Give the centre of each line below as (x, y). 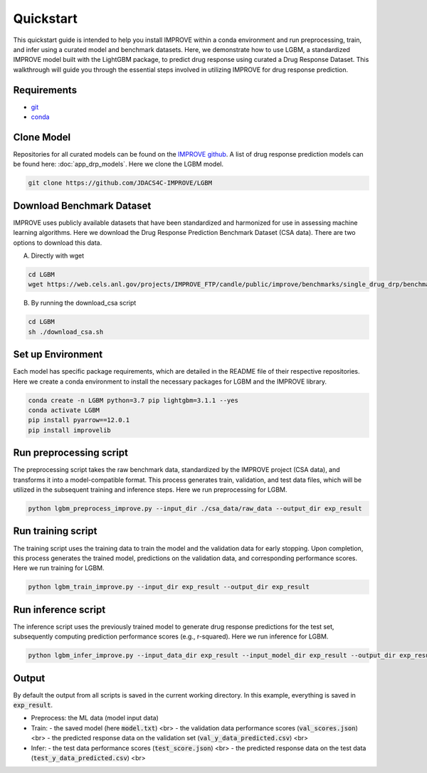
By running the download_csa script (84, 303)
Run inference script (59, 610)
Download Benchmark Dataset (82, 205)
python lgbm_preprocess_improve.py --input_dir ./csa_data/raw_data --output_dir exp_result (195, 509)
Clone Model (42, 137)
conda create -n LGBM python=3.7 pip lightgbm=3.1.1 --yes (133, 400)
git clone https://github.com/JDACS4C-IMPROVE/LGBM (120, 183)
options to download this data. (58, 243)
